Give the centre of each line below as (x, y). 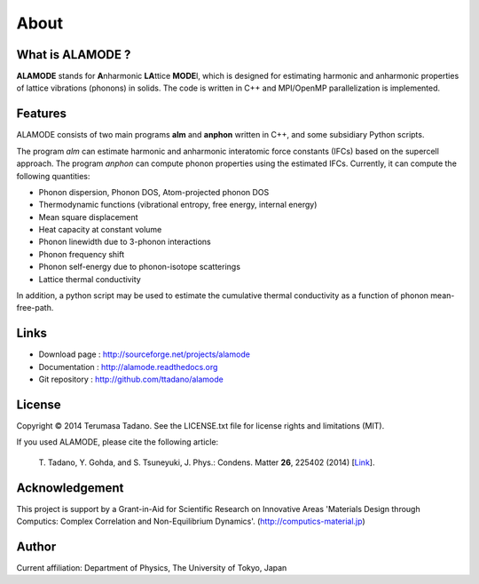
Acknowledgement (70, 488)
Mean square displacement (88, 217)
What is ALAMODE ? (74, 55)
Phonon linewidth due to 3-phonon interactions (125, 242)
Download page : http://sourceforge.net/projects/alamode (144, 354)
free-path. (35, 308)
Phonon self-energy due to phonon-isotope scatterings (140, 267)
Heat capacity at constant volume (100, 230)
